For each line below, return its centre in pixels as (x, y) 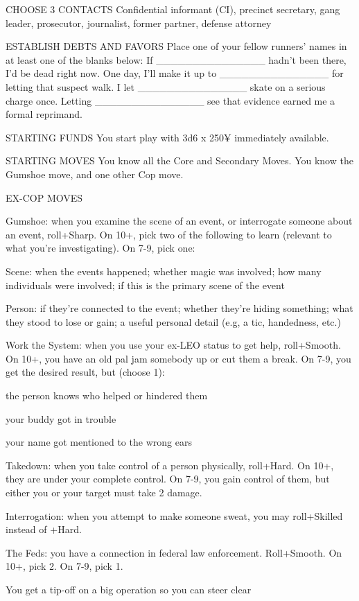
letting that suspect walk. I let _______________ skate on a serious (166, 86)
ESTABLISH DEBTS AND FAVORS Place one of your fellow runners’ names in (176, 46)
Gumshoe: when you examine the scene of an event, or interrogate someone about (179, 221)
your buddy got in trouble (61, 418)
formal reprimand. (44, 114)
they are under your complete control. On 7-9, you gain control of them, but (168, 479)
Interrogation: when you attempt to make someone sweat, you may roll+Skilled (174, 515)
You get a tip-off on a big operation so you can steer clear (129, 589)
